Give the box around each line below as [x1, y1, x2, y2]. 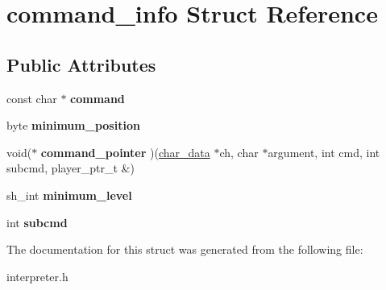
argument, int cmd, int [268, 143, 380, 160]
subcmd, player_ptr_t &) [6, 159, 135, 176]
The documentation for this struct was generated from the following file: [6, 241, 363, 258]
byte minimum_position [6, 117, 140, 134]
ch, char [219, 143, 259, 160]
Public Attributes [6, 52, 156, 77]
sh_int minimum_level [6, 186, 132, 203]
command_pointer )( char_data [40, 143, 210, 160]
